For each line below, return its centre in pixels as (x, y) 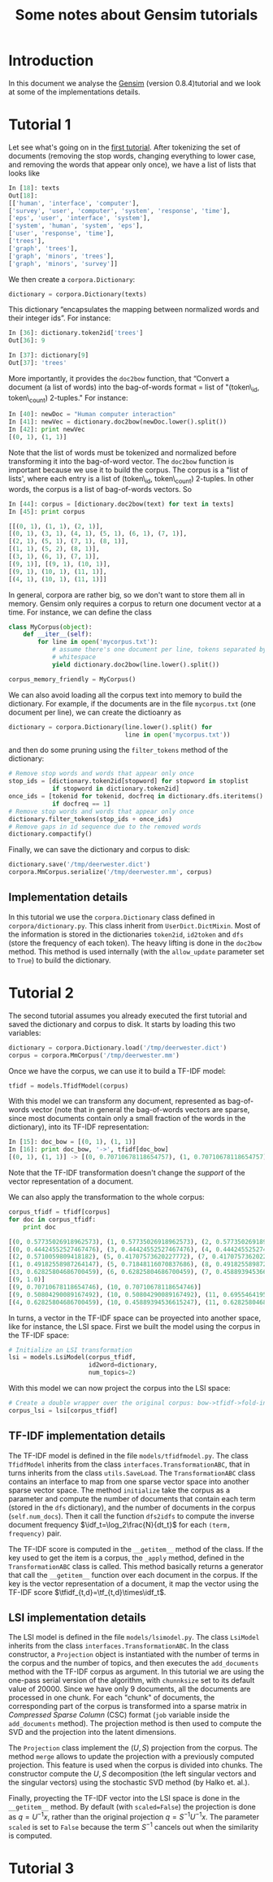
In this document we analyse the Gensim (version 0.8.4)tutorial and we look (135, 83)
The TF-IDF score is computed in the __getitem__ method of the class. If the (136, 1549)
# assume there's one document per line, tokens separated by (159, 650)
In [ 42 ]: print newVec (47, 430)
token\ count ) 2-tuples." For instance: (68, 398)
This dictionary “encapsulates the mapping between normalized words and (134, 310)
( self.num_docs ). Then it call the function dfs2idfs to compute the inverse (131, 1516)
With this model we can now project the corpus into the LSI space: (119, 1389)
